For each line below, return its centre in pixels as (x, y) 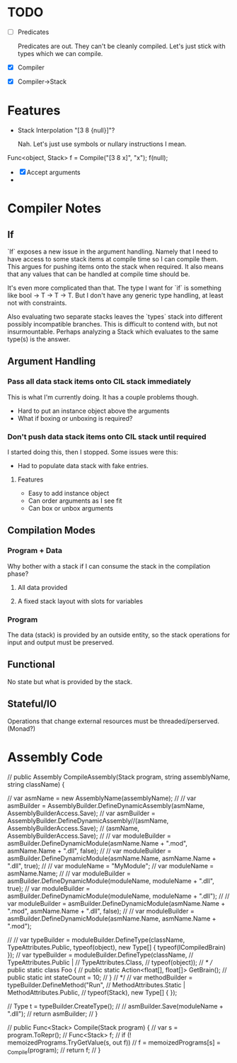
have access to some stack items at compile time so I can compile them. (113, 259)
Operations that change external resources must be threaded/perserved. (113, 721)
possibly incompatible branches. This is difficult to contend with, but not (112, 324)
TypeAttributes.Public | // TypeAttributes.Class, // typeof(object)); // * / (110, 962)
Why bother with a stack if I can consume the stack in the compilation (109, 566)
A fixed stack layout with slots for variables (80, 601)
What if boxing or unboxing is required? (75, 418)
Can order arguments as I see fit (75, 501)
